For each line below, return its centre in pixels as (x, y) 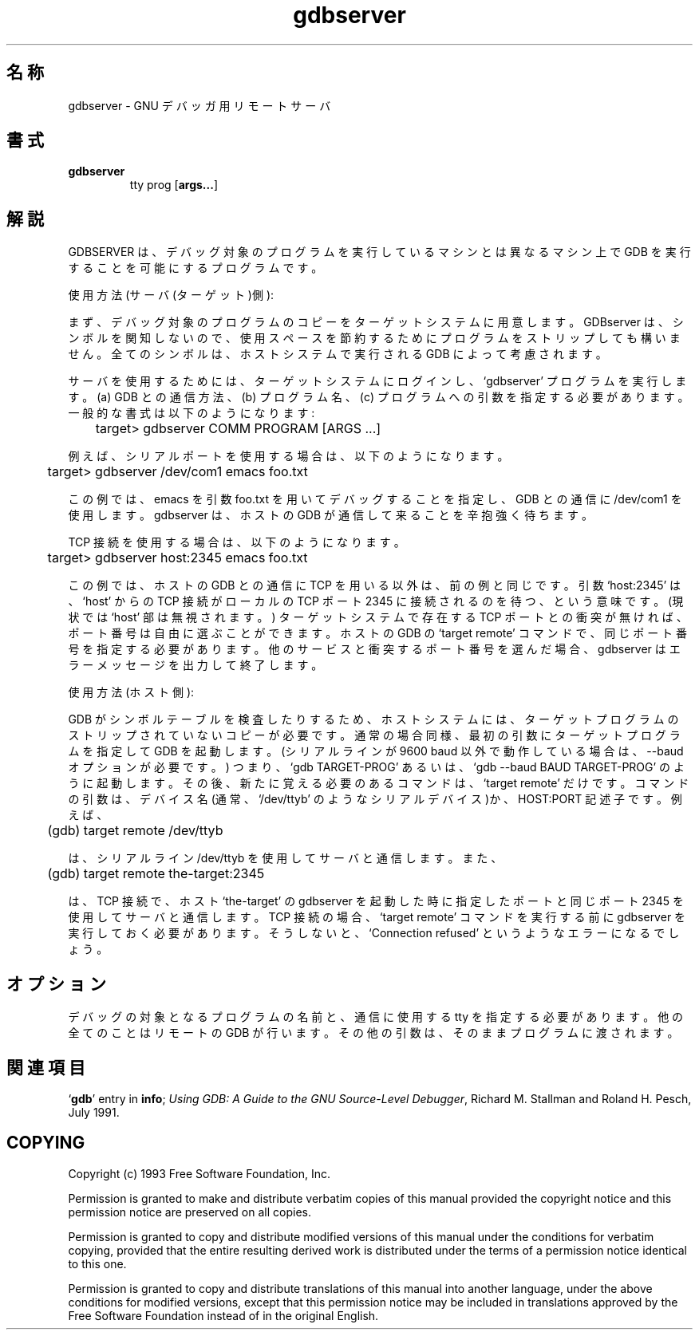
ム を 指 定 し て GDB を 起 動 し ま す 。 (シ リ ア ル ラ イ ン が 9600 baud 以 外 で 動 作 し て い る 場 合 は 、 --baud (376, 751)
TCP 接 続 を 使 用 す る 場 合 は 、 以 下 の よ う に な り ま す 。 (237, 542)
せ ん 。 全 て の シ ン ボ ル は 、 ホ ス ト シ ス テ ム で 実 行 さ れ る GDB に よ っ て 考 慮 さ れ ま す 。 (338, 354)
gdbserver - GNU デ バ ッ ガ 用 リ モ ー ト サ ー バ (199, 105)
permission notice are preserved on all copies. (190, 1212)
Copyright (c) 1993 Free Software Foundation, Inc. (199, 1173)
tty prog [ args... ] (174, 185)
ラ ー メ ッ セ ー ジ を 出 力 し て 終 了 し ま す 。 (195, 665)
